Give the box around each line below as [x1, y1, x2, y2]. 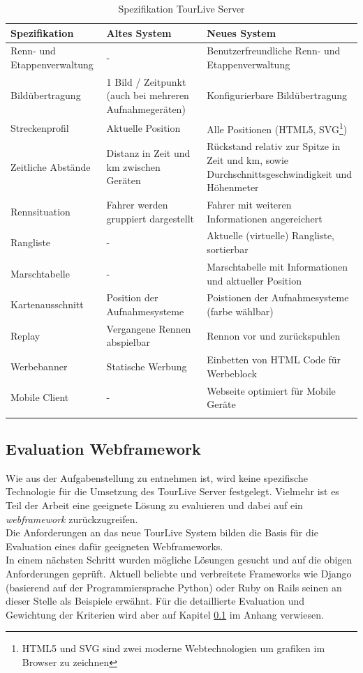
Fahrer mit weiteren [207, 197, 292, 212]
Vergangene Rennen [106, 321, 191, 335]
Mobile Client [10, 390, 69, 404]
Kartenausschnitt [10, 297, 84, 312]
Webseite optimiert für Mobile [207, 383, 336, 398]
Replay [10, 328, 40, 342]
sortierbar [207, 242, 249, 257]
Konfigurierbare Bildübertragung [207, 88, 348, 103]
